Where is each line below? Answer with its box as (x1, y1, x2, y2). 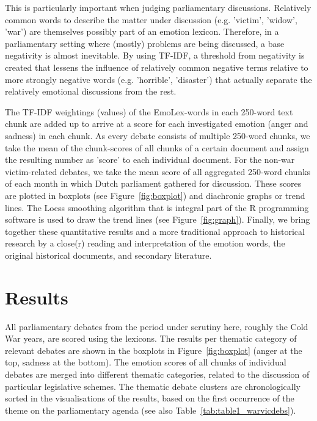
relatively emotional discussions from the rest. (5, 85, 177, 98)
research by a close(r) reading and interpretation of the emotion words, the (5, 237, 285, 250)
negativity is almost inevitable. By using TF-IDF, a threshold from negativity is (5, 49, 305, 62)
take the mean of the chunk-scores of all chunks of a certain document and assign (5, 141, 309, 154)
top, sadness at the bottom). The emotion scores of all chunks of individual (5, 356, 286, 369)
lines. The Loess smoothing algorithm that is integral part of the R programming (5, 201, 309, 214)
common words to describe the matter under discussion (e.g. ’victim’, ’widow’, (5, 13, 297, 26)
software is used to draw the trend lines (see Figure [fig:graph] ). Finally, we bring (5, 213, 310, 226)
